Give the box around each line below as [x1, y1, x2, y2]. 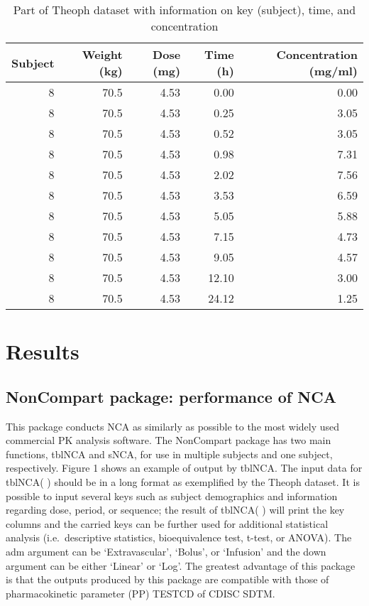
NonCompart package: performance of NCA [6, 385, 336, 407]
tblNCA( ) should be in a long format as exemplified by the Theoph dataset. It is [6, 474, 360, 489]
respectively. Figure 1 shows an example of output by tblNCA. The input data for [6, 460, 363, 475]
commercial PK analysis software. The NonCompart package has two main [6, 433, 331, 448]
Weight [82, 46, 123, 63]
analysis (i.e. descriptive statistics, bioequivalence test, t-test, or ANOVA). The [6, 530, 352, 545]
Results [6, 337, 79, 366]
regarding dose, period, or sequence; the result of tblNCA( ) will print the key [6, 502, 345, 517]
